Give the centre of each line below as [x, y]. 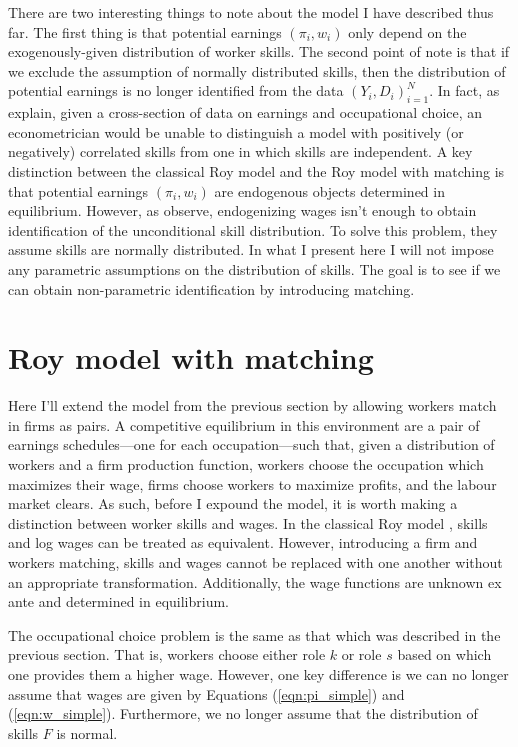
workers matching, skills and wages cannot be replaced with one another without [255, 561]
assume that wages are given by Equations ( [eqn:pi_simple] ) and [206, 693]
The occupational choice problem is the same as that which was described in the [254, 634]
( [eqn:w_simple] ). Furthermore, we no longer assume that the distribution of [243, 713]
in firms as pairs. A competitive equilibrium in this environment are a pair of [244, 424]
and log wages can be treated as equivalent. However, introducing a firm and [243, 542]
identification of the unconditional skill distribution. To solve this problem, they [253, 229]
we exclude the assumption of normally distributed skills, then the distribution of [257, 70]
